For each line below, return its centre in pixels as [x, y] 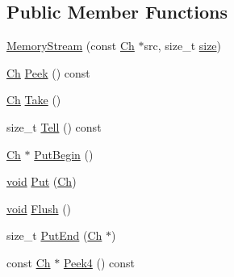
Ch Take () [34, 100]
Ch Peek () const [48, 72]
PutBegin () [64, 154]
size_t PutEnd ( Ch [54, 235]
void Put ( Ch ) [42, 181]
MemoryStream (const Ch [71, 46]
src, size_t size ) [183, 46]
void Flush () [39, 208]
